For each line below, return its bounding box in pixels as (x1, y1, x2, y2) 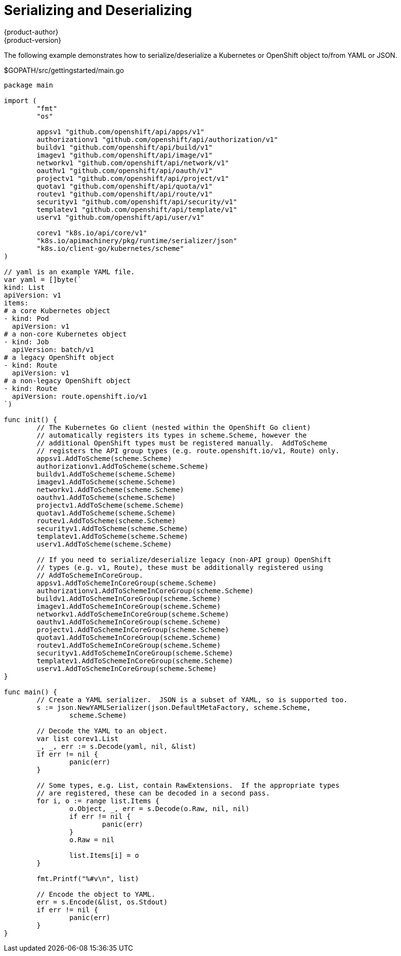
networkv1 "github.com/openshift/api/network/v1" (36, 159, 229, 167)
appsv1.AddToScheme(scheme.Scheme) (36, 454, 172, 462)
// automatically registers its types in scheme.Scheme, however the (36, 431, 307, 439)
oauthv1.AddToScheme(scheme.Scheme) (36, 493, 176, 501)
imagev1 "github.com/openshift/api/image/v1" (36, 151, 213, 159)
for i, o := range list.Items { (36, 797, 160, 805)
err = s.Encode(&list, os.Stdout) (36, 898, 168, 906)
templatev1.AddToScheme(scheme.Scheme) (36, 532, 188, 540)
